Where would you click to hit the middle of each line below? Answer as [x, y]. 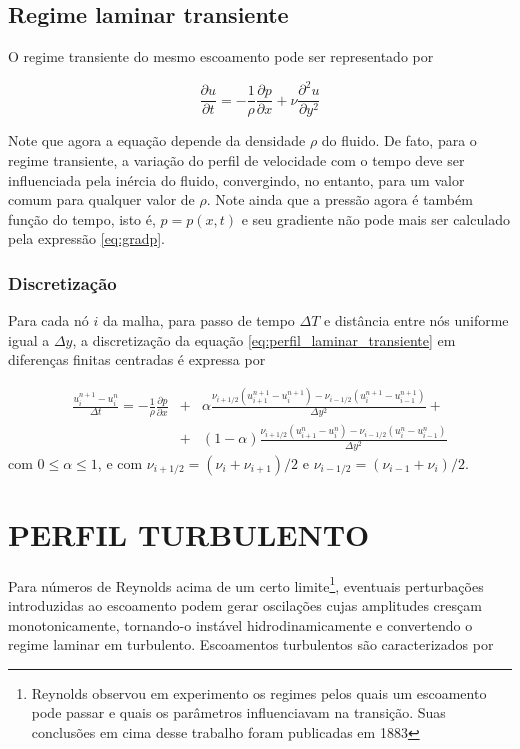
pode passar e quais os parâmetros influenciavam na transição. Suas [238, 712]
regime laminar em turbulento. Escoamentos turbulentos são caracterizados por [251, 644]
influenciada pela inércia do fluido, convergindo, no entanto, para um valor [236, 179]
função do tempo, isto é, [82, 218]
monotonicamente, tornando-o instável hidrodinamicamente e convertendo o [240, 624]
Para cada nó [48, 320]
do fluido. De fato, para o [399, 140]
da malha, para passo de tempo [198, 320]
